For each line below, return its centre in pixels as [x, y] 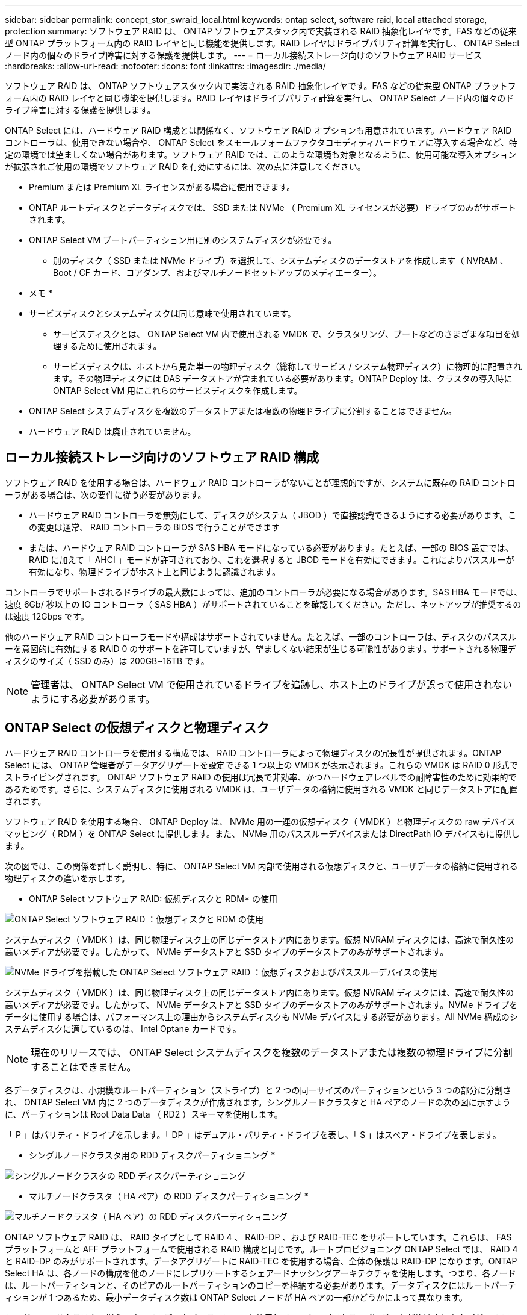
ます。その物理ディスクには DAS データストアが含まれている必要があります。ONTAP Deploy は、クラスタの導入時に [283, 378]
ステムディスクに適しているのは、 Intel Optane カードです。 [123, 1028]
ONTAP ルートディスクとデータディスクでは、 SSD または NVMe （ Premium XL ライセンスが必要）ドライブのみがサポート [273, 207]
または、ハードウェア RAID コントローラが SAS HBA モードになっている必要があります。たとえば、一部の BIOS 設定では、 [271, 547]
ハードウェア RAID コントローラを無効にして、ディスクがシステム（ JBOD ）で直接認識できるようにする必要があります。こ [273, 515]
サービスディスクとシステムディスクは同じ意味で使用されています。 [162, 313]
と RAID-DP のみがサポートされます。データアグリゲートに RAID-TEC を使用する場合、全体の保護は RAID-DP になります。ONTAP [261, 1261]
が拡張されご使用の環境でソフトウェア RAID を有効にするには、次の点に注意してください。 [185, 166]
